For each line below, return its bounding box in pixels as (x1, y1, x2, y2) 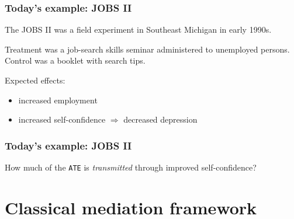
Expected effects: (5, 74, 65, 86)
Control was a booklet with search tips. (5, 54, 146, 67)
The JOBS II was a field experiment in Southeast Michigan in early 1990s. (5, 23, 272, 36)
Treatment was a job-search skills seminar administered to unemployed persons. (5, 43, 290, 55)
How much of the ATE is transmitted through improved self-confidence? (5, 161, 257, 173)
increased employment (18, 93, 98, 106)
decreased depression (123, 113, 198, 126)
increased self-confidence (18, 113, 106, 126)
